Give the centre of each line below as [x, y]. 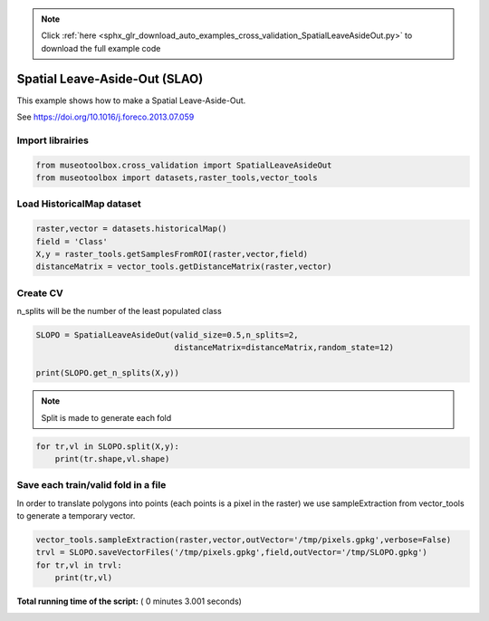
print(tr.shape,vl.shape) [112, 459]
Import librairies [53, 140]
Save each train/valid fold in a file [91, 485]
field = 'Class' [72, 241]
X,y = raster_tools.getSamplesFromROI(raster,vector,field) [172, 254]
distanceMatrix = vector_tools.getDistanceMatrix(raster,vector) [184, 267]
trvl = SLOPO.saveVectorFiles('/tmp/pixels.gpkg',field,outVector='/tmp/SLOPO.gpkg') [231, 553]
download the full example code [101, 48]
